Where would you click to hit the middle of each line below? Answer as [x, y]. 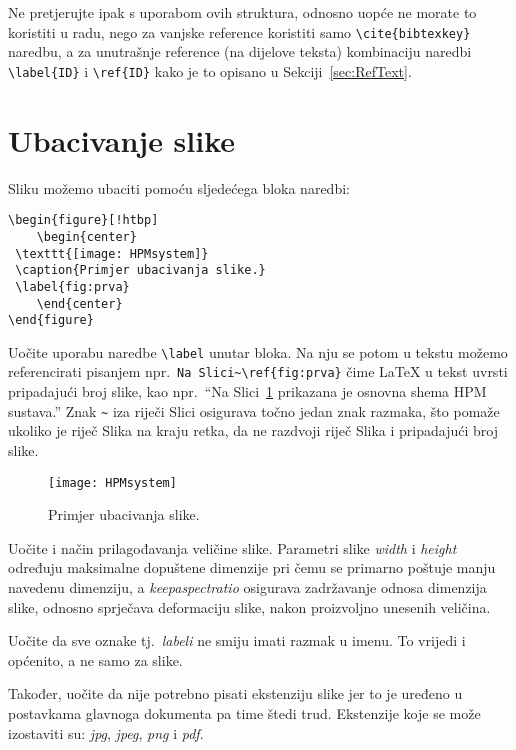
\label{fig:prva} [72, 286]
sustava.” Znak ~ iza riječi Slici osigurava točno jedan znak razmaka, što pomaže [254, 410]
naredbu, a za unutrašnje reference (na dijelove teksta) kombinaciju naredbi [240, 51]
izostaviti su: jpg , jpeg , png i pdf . [106, 732]
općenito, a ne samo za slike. [95, 659]
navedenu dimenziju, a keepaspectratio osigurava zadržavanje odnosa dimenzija [247, 587]
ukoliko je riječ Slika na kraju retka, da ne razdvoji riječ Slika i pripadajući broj [253, 430]
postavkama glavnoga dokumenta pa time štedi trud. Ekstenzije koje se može [244, 712]
